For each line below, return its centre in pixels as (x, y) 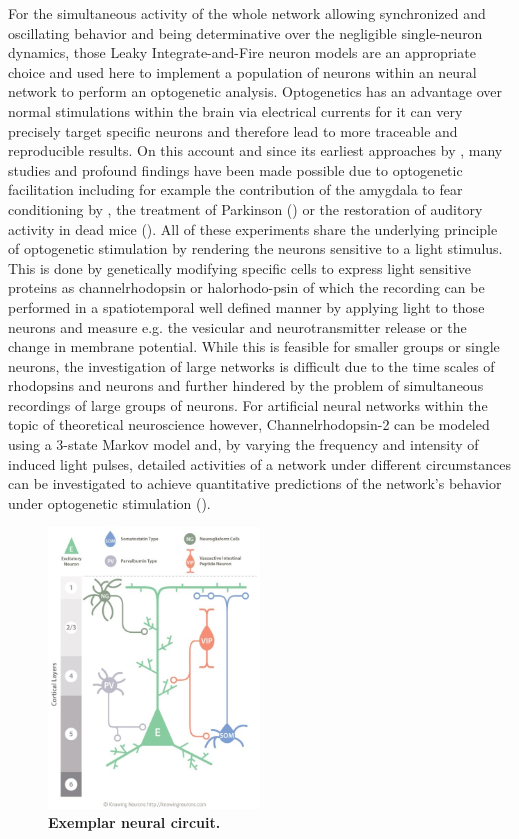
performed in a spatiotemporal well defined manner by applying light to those (246, 306)
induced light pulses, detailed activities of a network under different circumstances (259, 463)
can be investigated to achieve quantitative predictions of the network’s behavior (255, 483)
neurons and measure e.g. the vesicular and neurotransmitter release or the (237, 326)
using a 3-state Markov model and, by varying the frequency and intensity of (243, 444)
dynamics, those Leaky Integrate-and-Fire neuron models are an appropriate (242, 52)
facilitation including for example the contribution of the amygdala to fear (235, 189)
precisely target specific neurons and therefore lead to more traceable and (233, 130)
